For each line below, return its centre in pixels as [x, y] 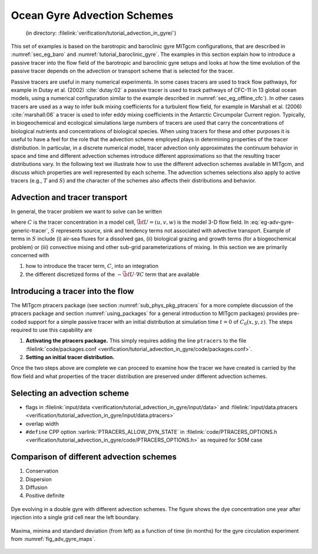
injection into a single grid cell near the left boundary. [76, 517]
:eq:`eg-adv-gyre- [272, 222]
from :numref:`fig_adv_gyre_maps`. [53, 539]
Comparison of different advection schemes [94, 457]
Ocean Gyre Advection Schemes [92, 15]
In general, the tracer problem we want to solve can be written [86, 211]
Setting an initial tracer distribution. [70, 357]
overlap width [42, 423]
